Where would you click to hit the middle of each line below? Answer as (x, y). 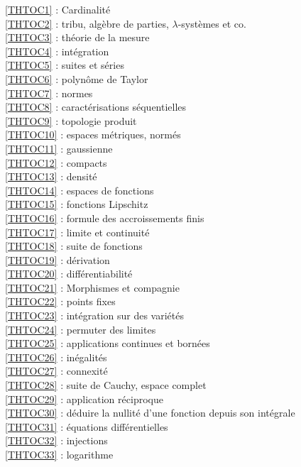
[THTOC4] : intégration (57, 51)
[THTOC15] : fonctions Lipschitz (77, 204)
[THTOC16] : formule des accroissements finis (105, 218)
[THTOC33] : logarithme (59, 454)
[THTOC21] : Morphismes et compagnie (92, 287)
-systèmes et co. (212, 23)
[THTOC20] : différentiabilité (69, 274)
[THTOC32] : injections (56, 440)
